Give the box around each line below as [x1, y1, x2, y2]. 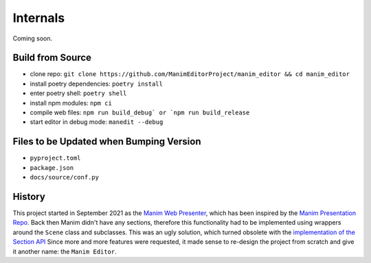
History [12, 190, 46, 202]
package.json [30, 164, 74, 171]
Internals [12, 10, 65, 25]
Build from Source [12, 52, 92, 64]
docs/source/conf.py [30, 173, 100, 181]
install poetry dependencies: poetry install [30, 79, 163, 88]
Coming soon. [12, 34, 53, 42]
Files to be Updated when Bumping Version [12, 136, 201, 147]
